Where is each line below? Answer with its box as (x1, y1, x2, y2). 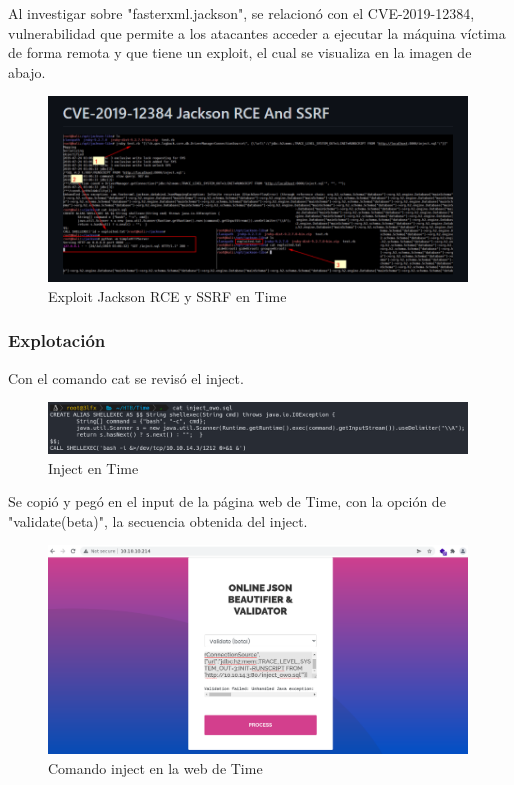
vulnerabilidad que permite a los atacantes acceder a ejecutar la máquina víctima (8, 22, 506, 43)
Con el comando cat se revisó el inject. (8, 367, 244, 388)
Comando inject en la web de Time (48, 757, 263, 778)
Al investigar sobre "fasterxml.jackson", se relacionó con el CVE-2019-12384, (8, 3, 475, 23)
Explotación (8, 328, 106, 353)
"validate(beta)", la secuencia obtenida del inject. (8, 510, 308, 531)
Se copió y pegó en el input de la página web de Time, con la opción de (8, 491, 446, 512)
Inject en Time (48, 457, 139, 478)
